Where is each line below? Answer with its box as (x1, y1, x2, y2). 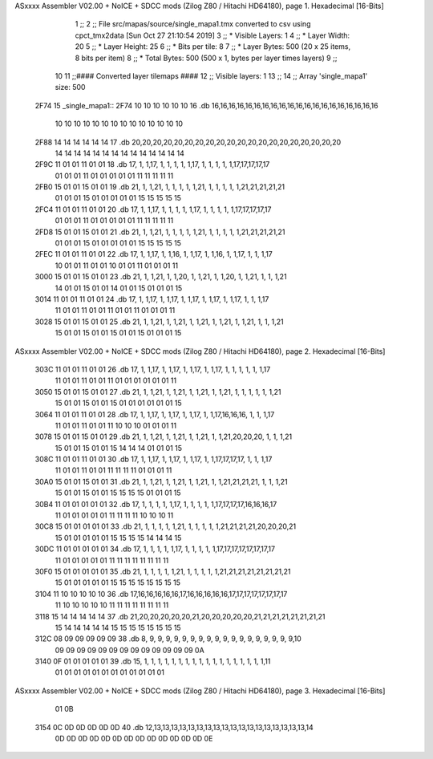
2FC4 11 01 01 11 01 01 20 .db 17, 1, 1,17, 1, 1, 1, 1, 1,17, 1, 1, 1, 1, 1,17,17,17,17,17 (34, 205, 272, 214)
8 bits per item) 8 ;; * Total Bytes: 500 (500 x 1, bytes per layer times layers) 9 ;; (75, 53, 338, 63)
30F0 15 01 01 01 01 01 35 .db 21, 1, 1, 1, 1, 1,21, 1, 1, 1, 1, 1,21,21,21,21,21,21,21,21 (34, 566, 292, 576)
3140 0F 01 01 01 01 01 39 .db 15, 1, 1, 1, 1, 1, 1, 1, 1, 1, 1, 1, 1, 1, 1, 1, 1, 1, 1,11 (34, 656, 271, 666)
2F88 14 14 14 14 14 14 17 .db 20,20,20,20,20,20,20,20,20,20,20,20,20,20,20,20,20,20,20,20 (34, 137, 342, 147)
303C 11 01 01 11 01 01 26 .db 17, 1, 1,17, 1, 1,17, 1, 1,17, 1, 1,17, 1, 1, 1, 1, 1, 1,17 (34, 364, 271, 374)
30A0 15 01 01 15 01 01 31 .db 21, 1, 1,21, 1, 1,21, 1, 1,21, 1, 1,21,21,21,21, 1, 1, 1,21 (34, 477, 288, 486)
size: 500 (55, 83, 86, 92)
